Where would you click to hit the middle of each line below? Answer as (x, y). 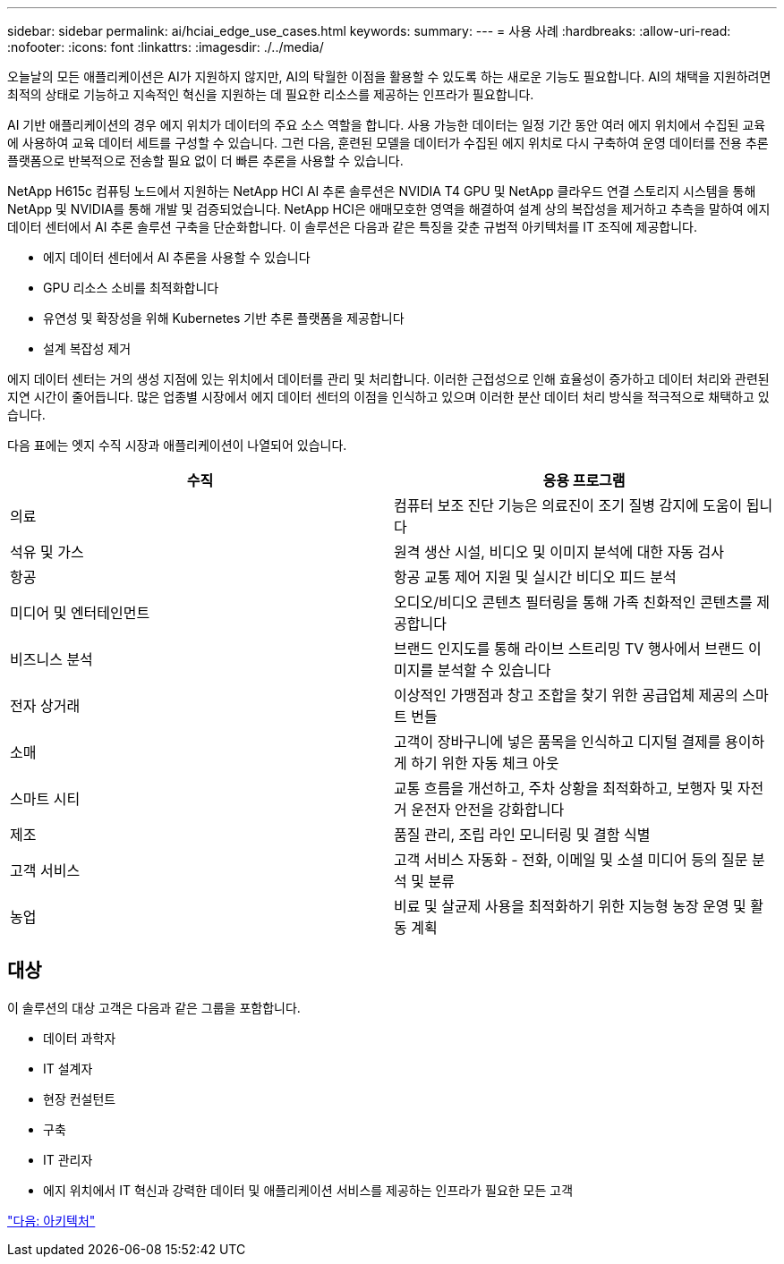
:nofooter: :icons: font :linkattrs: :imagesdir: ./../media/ (166, 47)
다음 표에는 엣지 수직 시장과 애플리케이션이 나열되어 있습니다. (177, 445)
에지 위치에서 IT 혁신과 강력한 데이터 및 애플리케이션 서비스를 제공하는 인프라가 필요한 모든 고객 (308, 1190)
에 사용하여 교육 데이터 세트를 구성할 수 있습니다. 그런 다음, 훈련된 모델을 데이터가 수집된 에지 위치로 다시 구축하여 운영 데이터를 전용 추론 (388, 143)
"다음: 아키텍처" (51, 1220)
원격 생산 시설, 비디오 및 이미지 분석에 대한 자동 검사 (559, 552)
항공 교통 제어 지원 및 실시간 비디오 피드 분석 (535, 577)
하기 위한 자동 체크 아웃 (485, 763)
